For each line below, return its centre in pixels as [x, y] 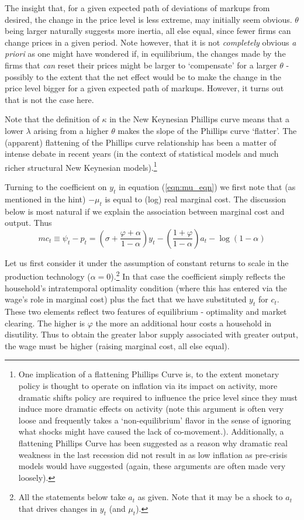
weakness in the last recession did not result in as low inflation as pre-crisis [153, 454]
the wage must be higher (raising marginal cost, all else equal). [117, 345]
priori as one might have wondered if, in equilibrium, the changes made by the [145, 54]
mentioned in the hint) [45, 199]
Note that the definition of [52, 119]
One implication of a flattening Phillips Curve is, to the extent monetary [149, 374]
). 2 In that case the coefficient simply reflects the [198, 275]
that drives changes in [58, 508]
